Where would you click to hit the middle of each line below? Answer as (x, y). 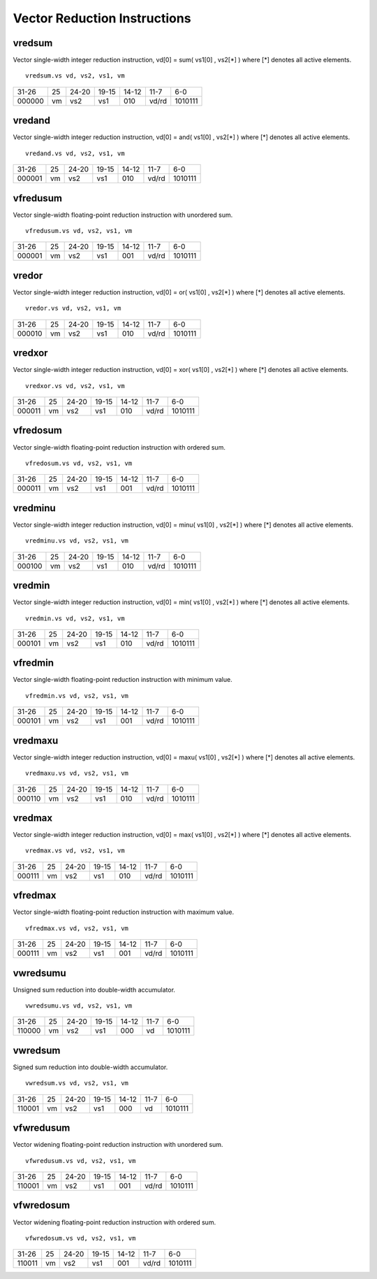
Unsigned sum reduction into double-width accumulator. (94, 989)
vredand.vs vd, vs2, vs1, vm (75, 153)
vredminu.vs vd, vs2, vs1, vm (77, 541)
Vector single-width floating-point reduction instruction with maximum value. (124, 912)
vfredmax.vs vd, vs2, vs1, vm (77, 928)
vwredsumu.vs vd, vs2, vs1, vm (79, 1006)
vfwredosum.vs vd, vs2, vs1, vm (81, 1238)
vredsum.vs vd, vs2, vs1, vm (75, 76)
